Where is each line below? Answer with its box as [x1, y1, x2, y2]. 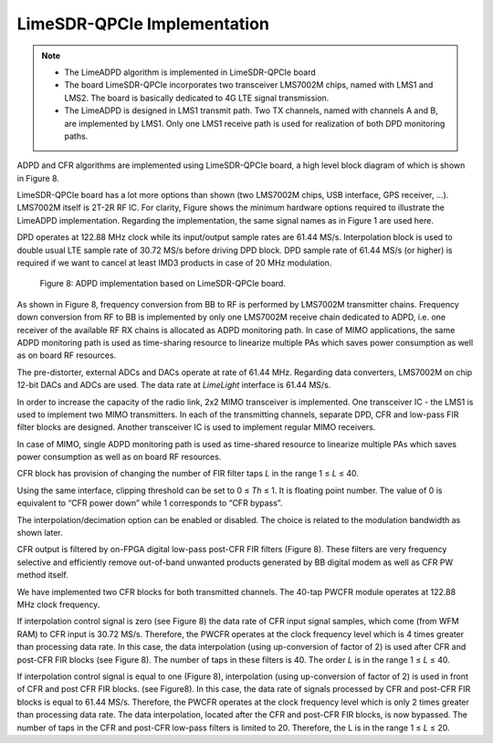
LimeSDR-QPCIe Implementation [16, 14, 269, 34]
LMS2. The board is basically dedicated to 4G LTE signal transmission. [64, 92, 330, 103]
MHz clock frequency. [16, 599, 100, 610]
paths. [64, 131, 89, 141]
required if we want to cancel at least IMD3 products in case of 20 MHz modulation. [16, 257, 332, 268]
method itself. [16, 570, 68, 581]
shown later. [16, 528, 63, 539]
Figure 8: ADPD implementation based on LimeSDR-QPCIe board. [39, 278, 287, 289]
